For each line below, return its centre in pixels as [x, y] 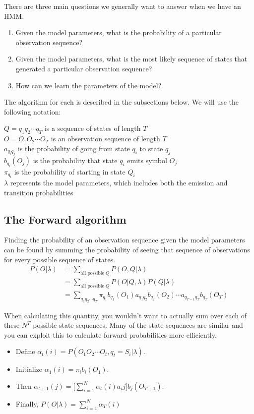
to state [151, 148]
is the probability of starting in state [70, 171]
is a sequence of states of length [93, 128]
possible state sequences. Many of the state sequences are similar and [138, 325]
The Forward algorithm [65, 219]
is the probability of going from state [74, 148]
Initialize [29, 369]
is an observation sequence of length [105, 139]
